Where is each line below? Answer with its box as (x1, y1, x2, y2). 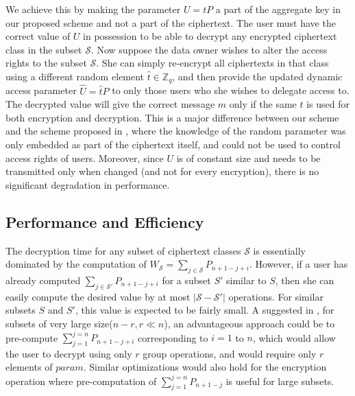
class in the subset (5, 42, 82, 56)
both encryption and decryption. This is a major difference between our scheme (5, 110, 339, 124)
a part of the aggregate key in (215, 2, 341, 16)
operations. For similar (228, 289, 323, 303)
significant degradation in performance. (5, 177, 170, 191)
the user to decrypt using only (5, 346, 132, 360)
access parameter (5, 83, 77, 97)
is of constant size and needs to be (176, 150, 321, 165)
